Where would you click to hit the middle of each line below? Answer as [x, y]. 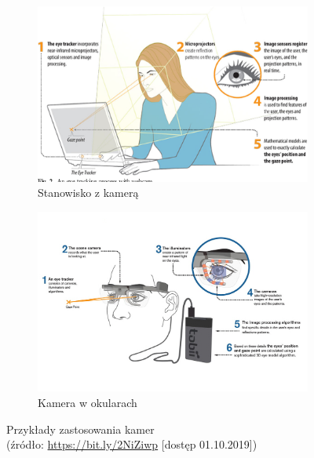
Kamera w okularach [88, 402]
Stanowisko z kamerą [88, 193]
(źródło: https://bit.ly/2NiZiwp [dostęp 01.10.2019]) [132, 444]
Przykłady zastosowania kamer [80, 429]
